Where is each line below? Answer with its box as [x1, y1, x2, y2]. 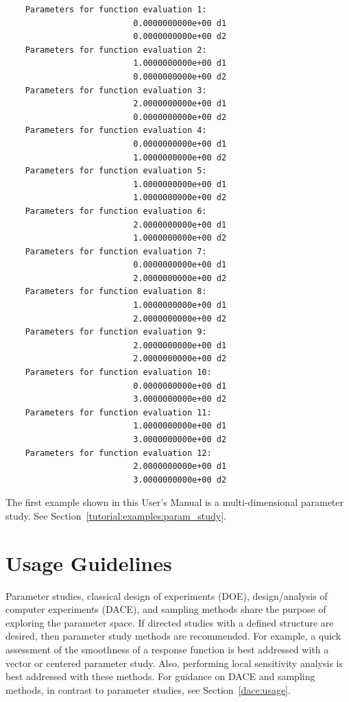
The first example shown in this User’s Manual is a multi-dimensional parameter [5, 495, 344, 509]
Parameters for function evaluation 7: [25, 246, 207, 256]
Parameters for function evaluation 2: [25, 45, 207, 55]
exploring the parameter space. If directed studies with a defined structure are [5, 615, 334, 629]
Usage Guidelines [5, 548, 172, 577]
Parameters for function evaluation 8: [25, 287, 207, 297]
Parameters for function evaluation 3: [25, 85, 207, 95]
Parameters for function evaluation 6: [25, 206, 207, 216]
